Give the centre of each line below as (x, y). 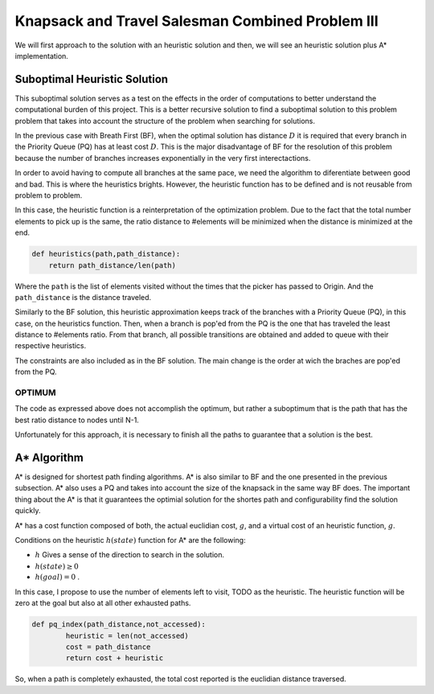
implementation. (41, 55)
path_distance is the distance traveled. (83, 297)
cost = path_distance (108, 647)
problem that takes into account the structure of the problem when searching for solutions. (165, 121)
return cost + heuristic (115, 658)
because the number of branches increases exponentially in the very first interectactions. (163, 158)
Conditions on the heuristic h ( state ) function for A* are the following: (130, 540)
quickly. (28, 511)
